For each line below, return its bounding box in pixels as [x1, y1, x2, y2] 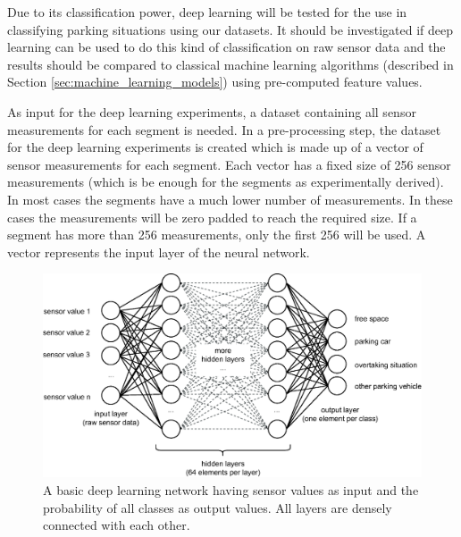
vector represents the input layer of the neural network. [7, 242, 310, 261]
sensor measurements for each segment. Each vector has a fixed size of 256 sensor [7, 155, 451, 173]
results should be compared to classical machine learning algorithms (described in [7, 55, 454, 73]
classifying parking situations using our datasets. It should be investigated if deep [7, 20, 453, 38]
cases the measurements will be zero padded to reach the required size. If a [7, 207, 417, 226]
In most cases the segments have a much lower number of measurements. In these [7, 189, 453, 208]
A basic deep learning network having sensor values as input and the [43, 481, 419, 499]
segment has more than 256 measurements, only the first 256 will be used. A [7, 225, 426, 244]
